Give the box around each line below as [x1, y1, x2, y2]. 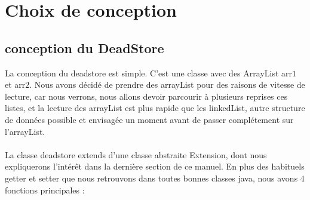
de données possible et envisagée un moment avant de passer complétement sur [5, 113, 294, 125]
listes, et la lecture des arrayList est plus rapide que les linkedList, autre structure [5, 101, 305, 114]
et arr [5, 78, 26, 91]
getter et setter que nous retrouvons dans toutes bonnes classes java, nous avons [5, 171, 298, 184]
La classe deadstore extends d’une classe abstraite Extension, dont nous [5, 148, 267, 161]
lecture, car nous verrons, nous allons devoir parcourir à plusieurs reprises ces [5, 90, 288, 102]
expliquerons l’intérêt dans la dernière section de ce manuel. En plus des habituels [5, 160, 305, 173]
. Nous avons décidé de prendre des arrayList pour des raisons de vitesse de [29, 78, 305, 91]
